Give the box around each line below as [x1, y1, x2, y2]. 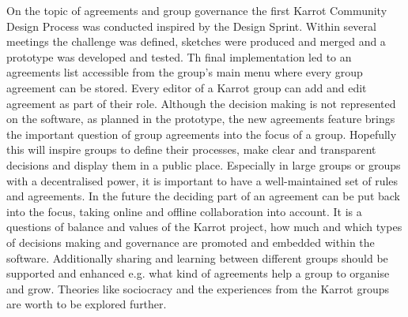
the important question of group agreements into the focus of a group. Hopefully [6, 125, 397, 142]
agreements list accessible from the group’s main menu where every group [6, 64, 363, 80]
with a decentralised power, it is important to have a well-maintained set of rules [6, 172, 399, 188]
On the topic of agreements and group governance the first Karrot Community [6, 2, 387, 18]
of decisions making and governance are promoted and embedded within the [6, 233, 375, 250]
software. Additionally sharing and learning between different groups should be [6, 249, 388, 266]
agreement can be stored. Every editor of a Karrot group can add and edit [6, 79, 367, 95]
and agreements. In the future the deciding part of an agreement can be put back [6, 188, 401, 204]
